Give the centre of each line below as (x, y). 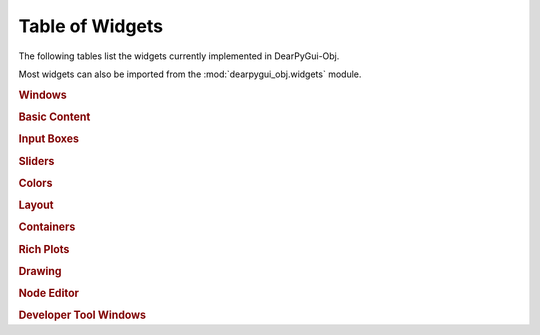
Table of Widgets (91, 26)
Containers (47, 227)
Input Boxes (49, 139)
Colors (35, 183)
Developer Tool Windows (82, 315)
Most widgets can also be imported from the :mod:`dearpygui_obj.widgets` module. (190, 74)
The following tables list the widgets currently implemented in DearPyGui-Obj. (179, 56)
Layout (36, 205)
